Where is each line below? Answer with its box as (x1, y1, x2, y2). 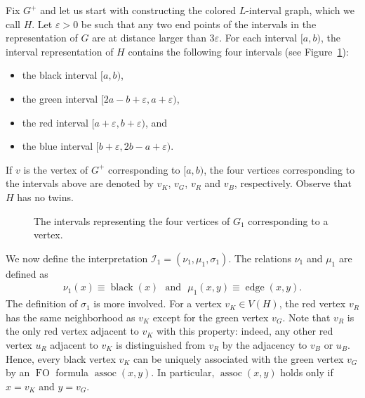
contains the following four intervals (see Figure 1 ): (128, 44, 349, 58)
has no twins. (17, 189, 74, 204)
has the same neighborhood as (6, 309, 135, 324)
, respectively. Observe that (234, 176, 352, 191)
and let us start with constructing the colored (40, 3, 236, 17)
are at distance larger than (92, 30, 206, 45)
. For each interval (219, 30, 298, 45)
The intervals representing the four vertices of (34, 213, 230, 228)
